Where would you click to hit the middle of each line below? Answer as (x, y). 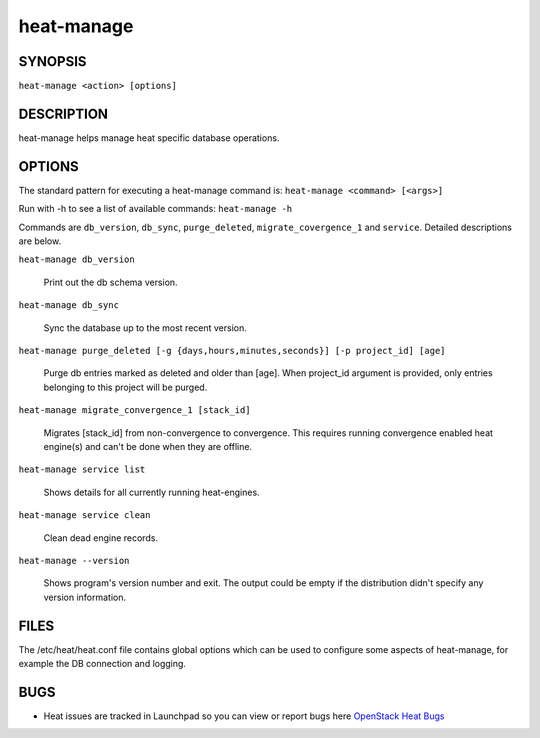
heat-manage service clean (84, 515)
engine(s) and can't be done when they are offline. (148, 446)
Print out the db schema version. (111, 282)
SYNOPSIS (52, 61)
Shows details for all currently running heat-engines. (151, 492)
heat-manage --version (74, 560)
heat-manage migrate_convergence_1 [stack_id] (134, 410)
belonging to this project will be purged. (125, 387)
